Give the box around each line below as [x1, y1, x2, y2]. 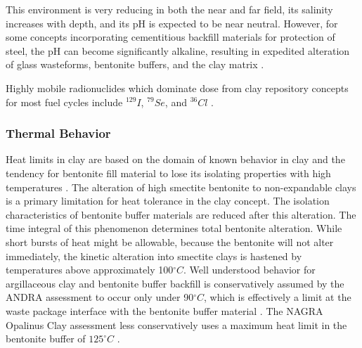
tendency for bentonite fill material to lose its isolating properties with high [6, 165, 331, 180]
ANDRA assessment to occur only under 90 [6, 290, 194, 304]
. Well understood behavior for [183, 262, 316, 277]
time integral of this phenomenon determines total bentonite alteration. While [6, 221, 342, 236]
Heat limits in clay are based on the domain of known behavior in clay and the [6, 152, 345, 167]
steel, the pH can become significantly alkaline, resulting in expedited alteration [6, 43, 350, 58]
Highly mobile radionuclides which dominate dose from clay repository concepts [6, 80, 349, 95]
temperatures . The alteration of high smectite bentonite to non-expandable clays [6, 179, 356, 194]
